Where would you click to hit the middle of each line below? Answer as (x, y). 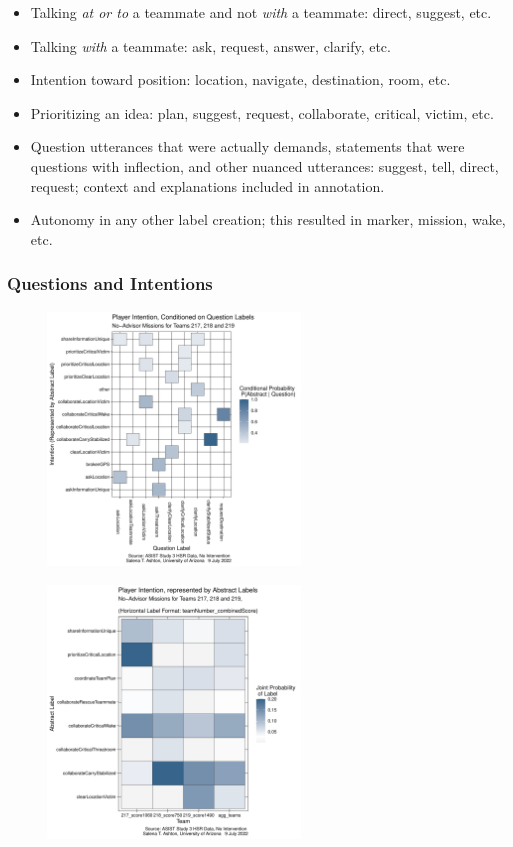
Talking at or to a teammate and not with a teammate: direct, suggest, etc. (261, 12)
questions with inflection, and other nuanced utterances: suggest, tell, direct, (264, 165)
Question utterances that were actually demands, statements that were (247, 146)
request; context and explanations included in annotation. (207, 185)
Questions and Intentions (110, 283)
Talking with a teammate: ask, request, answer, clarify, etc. (210, 45)
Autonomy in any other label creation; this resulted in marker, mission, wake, (268, 219)
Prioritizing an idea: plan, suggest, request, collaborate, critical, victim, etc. (262, 112)
